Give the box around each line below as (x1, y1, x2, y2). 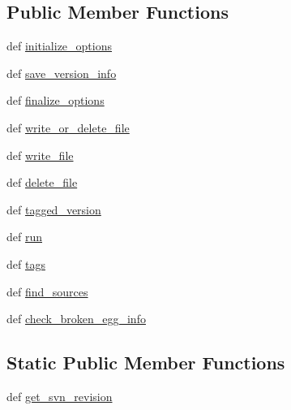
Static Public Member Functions (6, 350, 285, 375)
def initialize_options (6, 37, 112, 54)
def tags (6, 255, 45, 272)
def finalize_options (6, 92, 105, 109)
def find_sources (6, 283, 88, 300)
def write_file (6, 146, 74, 163)
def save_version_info (6, 64, 117, 81)
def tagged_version (6, 201, 101, 218)
